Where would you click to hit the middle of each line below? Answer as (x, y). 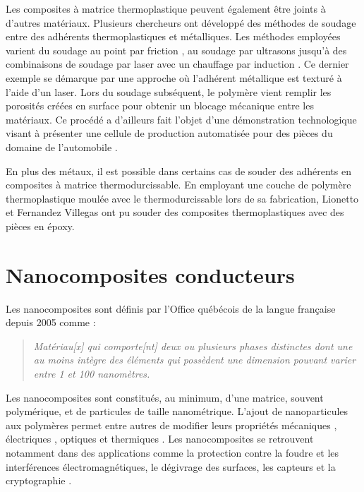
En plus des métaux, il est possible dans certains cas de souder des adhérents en (178, 170)
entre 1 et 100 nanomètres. (92, 373)
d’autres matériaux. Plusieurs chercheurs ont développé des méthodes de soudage (181, 22)
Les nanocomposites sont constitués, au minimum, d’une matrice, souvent (165, 397)
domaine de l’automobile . (62, 146)
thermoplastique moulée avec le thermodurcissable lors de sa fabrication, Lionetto (182, 198)
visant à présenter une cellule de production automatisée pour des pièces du (169, 133)
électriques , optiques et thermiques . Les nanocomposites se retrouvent (160, 439)
